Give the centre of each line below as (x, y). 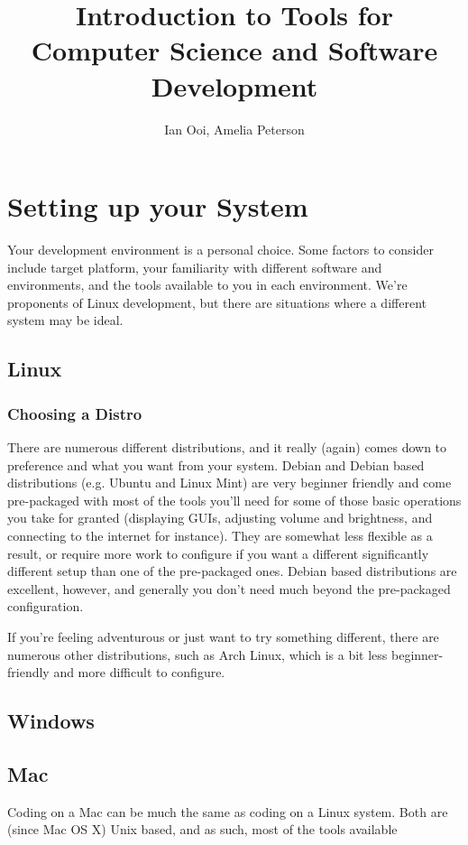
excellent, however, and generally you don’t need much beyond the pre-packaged (229, 588)
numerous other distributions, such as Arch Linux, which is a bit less (197, 654)
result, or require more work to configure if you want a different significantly (218, 553)
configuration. (46, 606)
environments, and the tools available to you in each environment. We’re (207, 285)
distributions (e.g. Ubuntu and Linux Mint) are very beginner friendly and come (229, 483)
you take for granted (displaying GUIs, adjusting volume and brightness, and (220, 518)
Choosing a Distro (75, 413)
